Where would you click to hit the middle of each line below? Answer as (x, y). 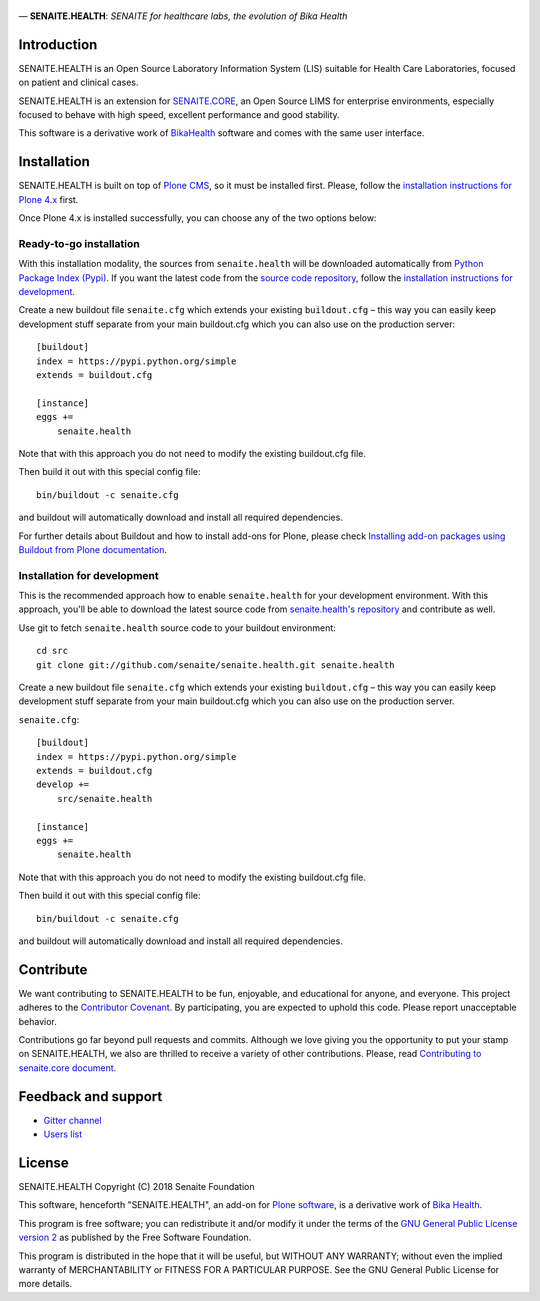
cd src (52, 651)
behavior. (37, 1021)
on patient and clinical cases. (78, 82)
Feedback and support (90, 1096)
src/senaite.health (104, 798)
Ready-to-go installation (79, 243)
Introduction (58, 44)
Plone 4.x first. (48, 199)
